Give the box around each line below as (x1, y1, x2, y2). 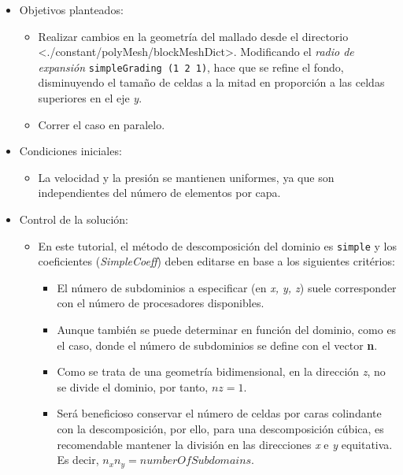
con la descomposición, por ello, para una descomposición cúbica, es (57, 421, 384, 436)
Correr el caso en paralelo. (38, 116, 165, 132)
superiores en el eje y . (38, 90, 142, 106)
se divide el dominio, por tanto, (57, 378, 209, 395)
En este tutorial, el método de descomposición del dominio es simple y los (38, 237, 397, 254)
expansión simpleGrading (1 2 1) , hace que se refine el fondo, (38, 58, 344, 75)
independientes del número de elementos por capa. (38, 184, 281, 201)
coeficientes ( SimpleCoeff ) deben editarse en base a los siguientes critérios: (38, 253, 395, 269)
